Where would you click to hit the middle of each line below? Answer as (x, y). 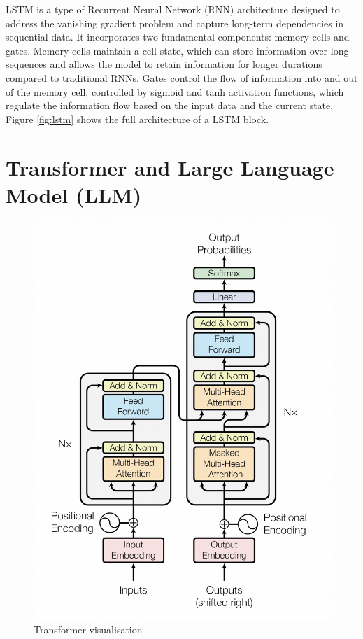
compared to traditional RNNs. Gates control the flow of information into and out (182, 77)
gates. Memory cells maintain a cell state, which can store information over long (177, 50)
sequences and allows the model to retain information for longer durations (164, 64)
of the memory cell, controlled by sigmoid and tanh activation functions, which (175, 91)
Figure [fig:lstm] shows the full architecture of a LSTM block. (137, 119)
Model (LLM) (74, 194)
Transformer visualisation (88, 629)
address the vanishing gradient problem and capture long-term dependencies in (175, 23)
